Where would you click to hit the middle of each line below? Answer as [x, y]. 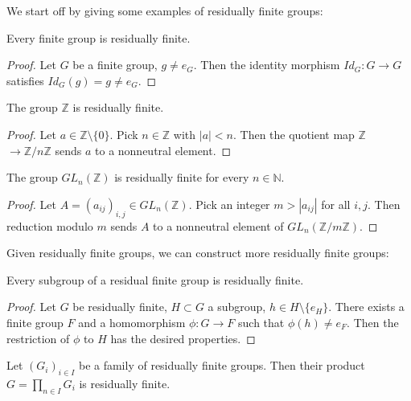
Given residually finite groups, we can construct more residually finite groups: [198, 253]
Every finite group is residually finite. [99, 37]
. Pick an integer [229, 204]
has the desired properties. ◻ [183, 338]
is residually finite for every [182, 177]
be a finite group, [115, 65]
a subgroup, [237, 307]
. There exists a [366, 307]
